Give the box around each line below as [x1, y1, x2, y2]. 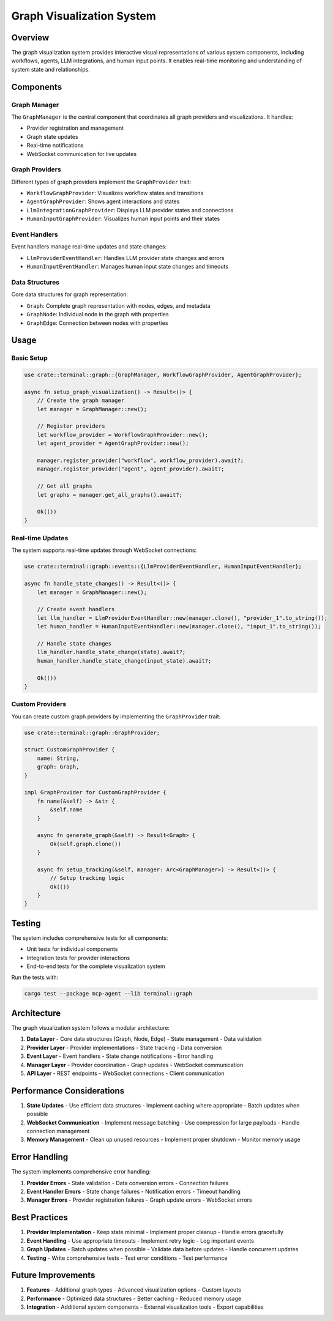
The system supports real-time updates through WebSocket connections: [11, 546, 197, 554]
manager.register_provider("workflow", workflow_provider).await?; [37, 456, 244, 464]
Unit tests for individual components [26, 945, 118, 953]
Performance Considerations [11, 1085, 125, 1096]
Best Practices [11, 1212, 69, 1223]
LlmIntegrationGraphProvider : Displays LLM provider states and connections [26, 206, 234, 214]
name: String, [37, 754, 80, 762]
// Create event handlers [37, 606, 115, 613]
